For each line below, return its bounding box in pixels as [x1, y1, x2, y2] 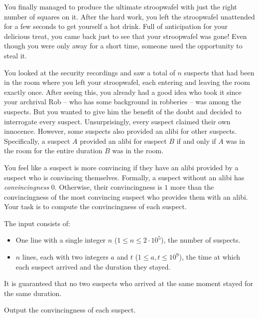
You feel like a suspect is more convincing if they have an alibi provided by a [4, 162, 239, 172]
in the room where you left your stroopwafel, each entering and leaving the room [4, 77, 250, 87]
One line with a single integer [15, 235, 106, 245]
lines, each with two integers [22, 252, 109, 262]
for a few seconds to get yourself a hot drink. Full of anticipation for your [4, 21, 228, 31]
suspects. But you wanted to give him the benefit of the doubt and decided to [4, 106, 242, 116]
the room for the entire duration [4, 145, 103, 156]
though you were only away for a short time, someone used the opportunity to [4, 40, 243, 51]
